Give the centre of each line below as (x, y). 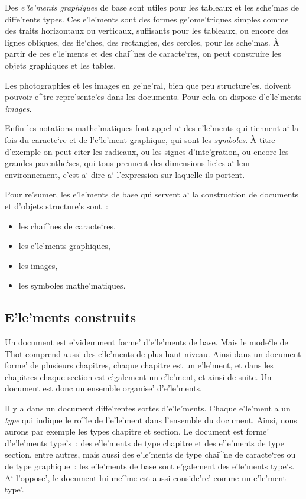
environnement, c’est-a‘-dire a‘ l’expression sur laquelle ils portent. (125, 174)
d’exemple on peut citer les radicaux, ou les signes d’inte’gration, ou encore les (147, 151)
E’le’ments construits (71, 317)
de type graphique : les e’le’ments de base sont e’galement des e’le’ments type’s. (150, 466)
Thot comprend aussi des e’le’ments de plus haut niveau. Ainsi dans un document (153, 353)
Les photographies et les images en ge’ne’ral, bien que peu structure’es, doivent (148, 85)
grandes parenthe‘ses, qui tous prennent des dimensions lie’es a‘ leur (128, 163)
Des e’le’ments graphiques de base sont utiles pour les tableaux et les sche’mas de (152, 7)
